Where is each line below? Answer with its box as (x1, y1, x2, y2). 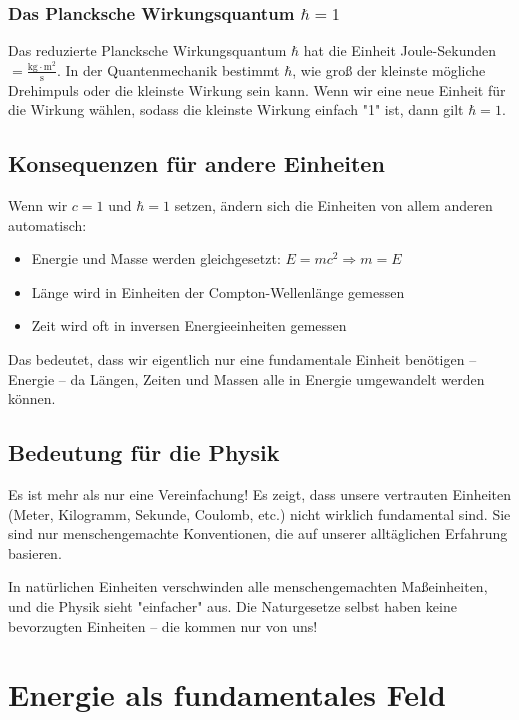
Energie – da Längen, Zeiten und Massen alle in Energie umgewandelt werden (8, 368, 485, 389)
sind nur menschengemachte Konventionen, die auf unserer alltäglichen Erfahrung (8, 523, 508, 544)
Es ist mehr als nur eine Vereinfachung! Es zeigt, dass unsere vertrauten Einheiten (8, 483, 512, 504)
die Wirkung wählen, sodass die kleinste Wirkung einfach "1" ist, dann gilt (8, 99, 464, 120)
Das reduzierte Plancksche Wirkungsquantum (8, 40, 287, 61)
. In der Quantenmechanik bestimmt (57, 59, 280, 80)
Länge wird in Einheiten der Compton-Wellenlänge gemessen (31, 281, 405, 302)
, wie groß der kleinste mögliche (292, 59, 486, 80)
